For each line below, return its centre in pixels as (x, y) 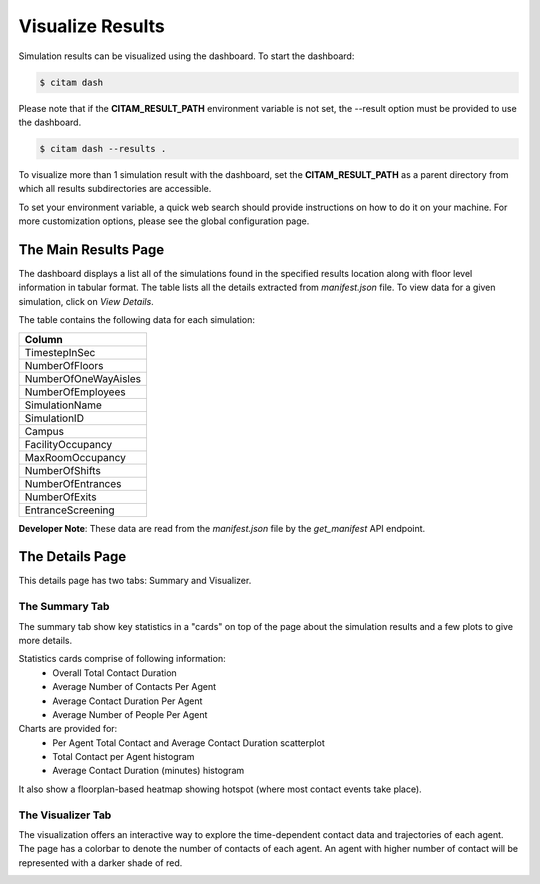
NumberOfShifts (63, 470)
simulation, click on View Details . (86, 301)
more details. (45, 640)
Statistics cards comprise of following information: (122, 659)
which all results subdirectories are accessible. (115, 189)
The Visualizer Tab (65, 815)
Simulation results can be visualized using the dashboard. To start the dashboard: (186, 56)
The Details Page (72, 556)
